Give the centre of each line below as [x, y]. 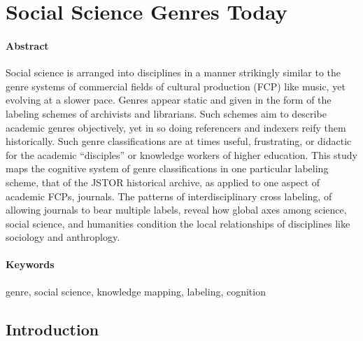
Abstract [27, 45]
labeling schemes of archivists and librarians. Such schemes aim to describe [166, 113]
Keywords [30, 264]
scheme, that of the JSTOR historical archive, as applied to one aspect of [163, 182]
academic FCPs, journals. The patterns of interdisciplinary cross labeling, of [169, 196]
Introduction [52, 329]
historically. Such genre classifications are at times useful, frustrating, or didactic [179, 141]
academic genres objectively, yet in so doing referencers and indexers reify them [176, 127]
